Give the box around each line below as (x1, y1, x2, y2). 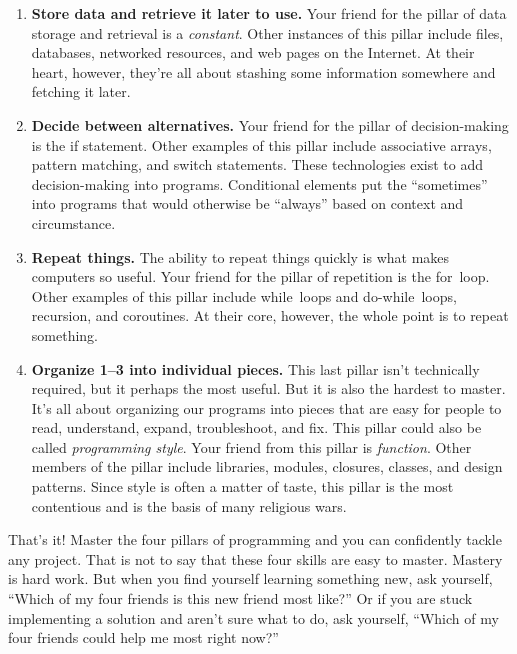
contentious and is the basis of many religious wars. (31, 495, 347, 516)
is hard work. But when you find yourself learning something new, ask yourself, (8, 568, 493, 589)
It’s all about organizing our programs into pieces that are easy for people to (31, 397, 502, 418)
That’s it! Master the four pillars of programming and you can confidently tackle (8, 529, 502, 550)
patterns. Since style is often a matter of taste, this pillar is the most (31, 476, 454, 497)
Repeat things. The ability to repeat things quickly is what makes (31, 246, 450, 267)
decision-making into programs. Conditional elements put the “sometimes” (31, 173, 488, 194)
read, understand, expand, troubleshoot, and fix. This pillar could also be (31, 417, 482, 438)
